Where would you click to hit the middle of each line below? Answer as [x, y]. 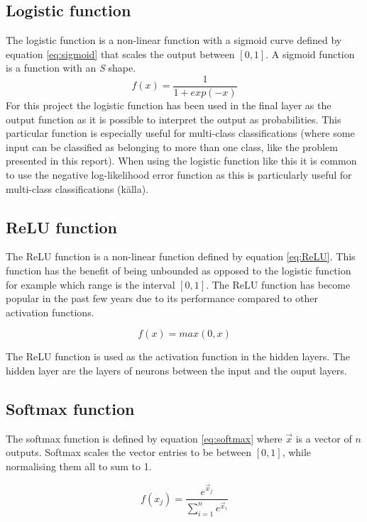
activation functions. [50, 312]
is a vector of [324, 438]
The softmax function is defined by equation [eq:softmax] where [144, 438]
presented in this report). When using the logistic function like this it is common [181, 161]
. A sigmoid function [310, 54]
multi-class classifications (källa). [77, 188]
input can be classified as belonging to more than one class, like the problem [172, 146]
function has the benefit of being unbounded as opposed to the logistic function [179, 270]
